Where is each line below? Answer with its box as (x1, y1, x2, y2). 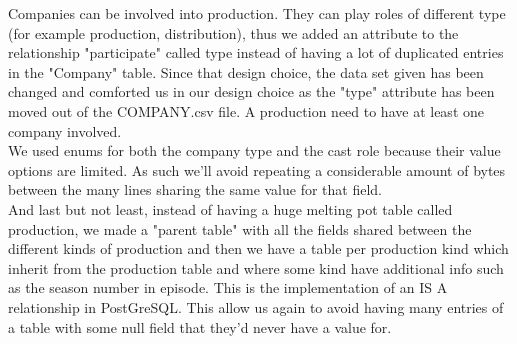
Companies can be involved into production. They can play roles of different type (8, 3, 506, 23)
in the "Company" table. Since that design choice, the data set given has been (8, 61, 484, 82)
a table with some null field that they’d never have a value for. (8, 316, 392, 337)
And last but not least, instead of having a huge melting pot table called (8, 198, 453, 219)
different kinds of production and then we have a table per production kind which (8, 238, 509, 259)
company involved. (8, 120, 122, 141)
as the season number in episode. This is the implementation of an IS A (8, 277, 448, 298)
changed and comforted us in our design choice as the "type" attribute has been (8, 81, 495, 102)
